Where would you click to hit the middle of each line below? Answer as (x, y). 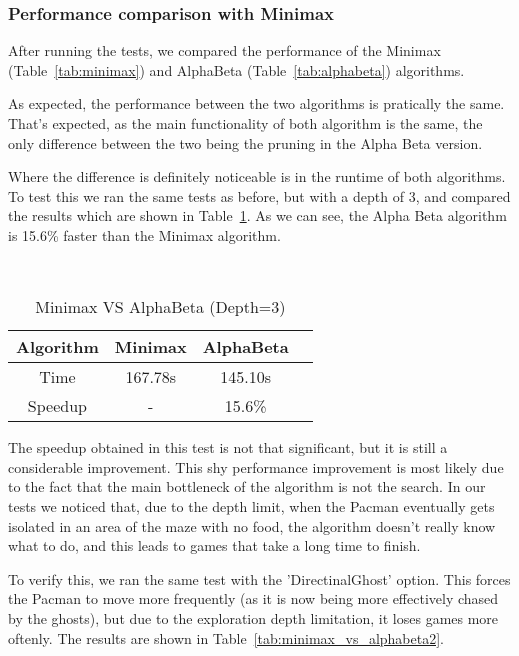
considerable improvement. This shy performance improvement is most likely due (256, 466)
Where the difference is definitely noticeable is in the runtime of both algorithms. (257, 176)
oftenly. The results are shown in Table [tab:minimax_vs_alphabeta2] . (226, 637)
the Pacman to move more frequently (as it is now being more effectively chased (253, 598)
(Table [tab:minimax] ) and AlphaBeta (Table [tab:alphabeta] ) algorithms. (236, 69)
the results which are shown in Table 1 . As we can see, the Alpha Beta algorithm (257, 215)
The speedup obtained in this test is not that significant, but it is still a (228, 447)
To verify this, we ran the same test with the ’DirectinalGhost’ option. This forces (259, 578)
